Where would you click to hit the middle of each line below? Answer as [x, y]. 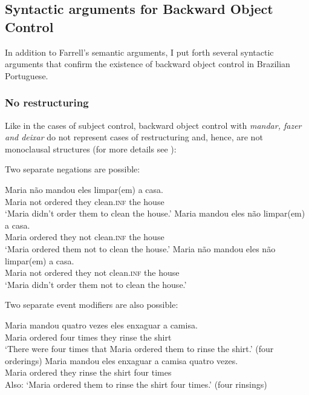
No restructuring [47, 103]
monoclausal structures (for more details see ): [91, 149]
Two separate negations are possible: [73, 169]
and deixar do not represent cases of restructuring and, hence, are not [134, 137]
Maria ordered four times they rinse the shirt [88, 337]
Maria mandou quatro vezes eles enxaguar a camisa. [101, 325]
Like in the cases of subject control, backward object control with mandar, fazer [153, 125]
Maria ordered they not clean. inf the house [85, 237]
